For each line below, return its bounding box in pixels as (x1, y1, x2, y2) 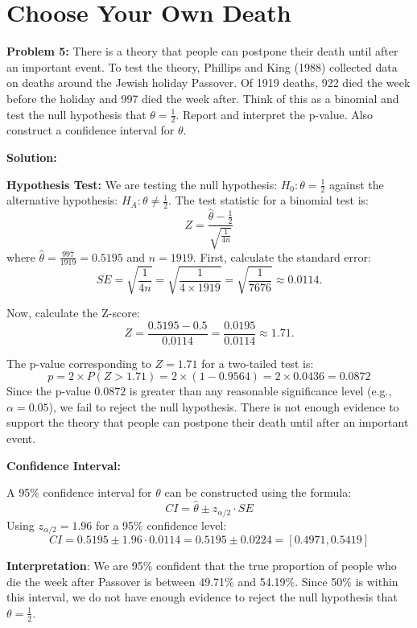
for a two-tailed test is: (201, 354, 314, 371)
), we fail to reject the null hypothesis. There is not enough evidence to (48, 398, 399, 415)
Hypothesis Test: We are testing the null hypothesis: (6, 176, 278, 192)
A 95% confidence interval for (6, 484, 152, 501)
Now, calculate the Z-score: (6, 304, 140, 321)
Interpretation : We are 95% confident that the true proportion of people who (6, 556, 397, 573)
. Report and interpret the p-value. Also (175, 105, 374, 122)
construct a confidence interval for (6, 122, 175, 138)
